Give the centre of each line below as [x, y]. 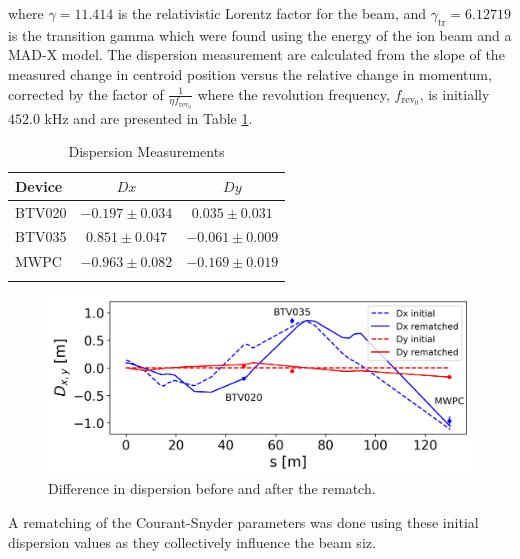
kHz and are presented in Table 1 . [148, 117]
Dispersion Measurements [146, 151]
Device [39, 185]
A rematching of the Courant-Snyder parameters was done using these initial [243, 522]
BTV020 [41, 211]
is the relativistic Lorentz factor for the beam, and [272, 13]
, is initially [454, 93]
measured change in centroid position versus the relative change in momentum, [250, 73]
